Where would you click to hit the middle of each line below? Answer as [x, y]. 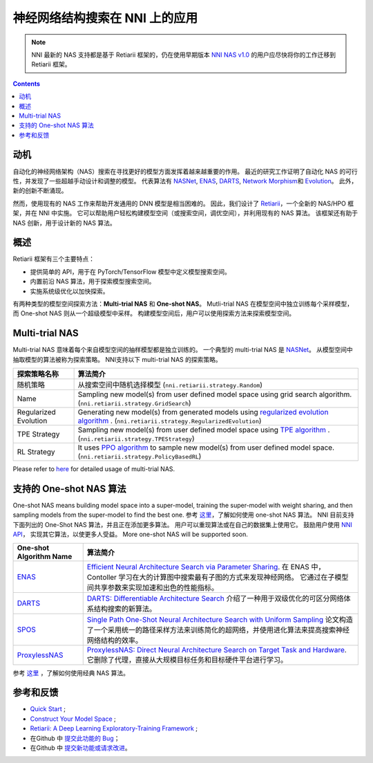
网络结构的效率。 [115, 640]
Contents [27, 84]
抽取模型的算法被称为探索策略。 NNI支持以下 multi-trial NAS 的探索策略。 [117, 359]
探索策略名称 [38, 374]
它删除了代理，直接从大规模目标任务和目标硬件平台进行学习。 [187, 659]
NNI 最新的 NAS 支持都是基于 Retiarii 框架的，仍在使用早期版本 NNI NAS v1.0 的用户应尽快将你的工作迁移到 [184, 55]
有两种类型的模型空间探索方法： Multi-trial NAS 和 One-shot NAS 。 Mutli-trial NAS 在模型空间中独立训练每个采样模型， [183, 304]
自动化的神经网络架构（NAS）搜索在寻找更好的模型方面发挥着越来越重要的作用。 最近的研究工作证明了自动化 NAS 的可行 [185, 171]
